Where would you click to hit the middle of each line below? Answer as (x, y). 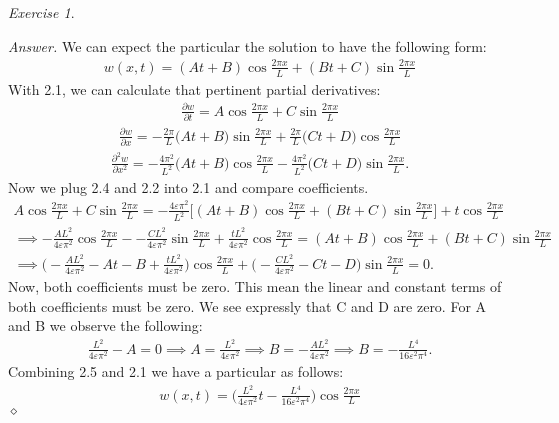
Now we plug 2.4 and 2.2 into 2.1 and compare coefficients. (188, 186)
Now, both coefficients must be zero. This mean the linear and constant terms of (255, 285)
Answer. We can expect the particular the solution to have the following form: (247, 45)
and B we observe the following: (105, 325)
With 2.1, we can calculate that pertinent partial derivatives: (194, 88)
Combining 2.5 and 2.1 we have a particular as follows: (176, 370)
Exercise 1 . (41, 12)
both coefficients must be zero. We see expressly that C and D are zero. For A (247, 305)
